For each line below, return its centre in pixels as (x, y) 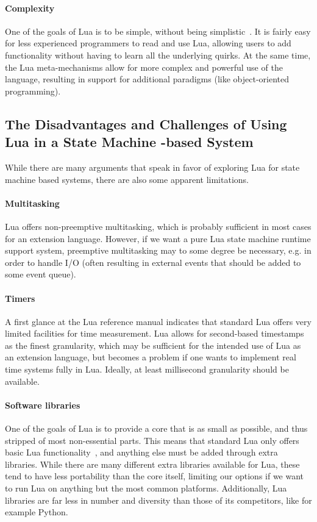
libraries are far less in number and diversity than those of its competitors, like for (158, 500)
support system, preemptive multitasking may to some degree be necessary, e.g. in (158, 250)
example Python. (37, 512)
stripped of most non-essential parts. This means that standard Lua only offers (152, 440)
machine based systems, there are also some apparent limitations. (127, 179)
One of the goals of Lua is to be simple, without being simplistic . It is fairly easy (158, 31)
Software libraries (43, 405)
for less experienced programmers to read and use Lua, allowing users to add (148, 43)
